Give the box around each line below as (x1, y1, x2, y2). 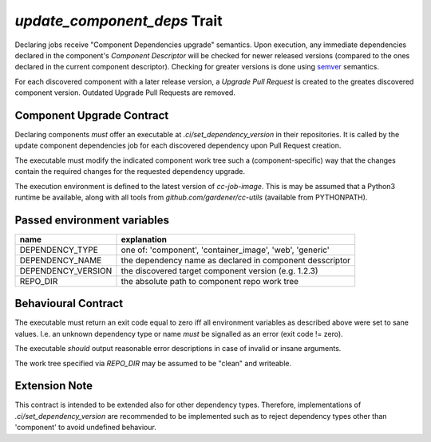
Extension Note (14, 379, 93, 393)
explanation (121, 234, 168, 245)
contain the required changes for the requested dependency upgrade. (14, 167, 246, 176)
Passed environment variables (14, 213, 169, 227)
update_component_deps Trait (14, 12, 223, 30)
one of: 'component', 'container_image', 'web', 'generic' (121, 244, 330, 255)
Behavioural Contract (14, 297, 124, 310)
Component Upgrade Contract (14, 109, 169, 122)
